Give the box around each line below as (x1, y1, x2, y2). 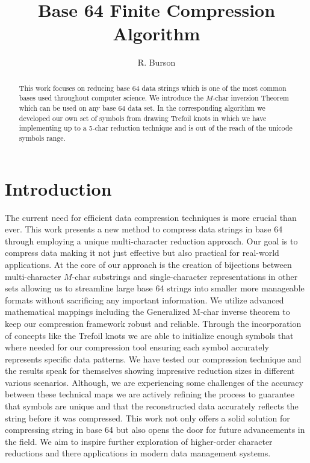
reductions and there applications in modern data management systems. (5, 447, 271, 459)
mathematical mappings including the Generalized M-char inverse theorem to (5, 305, 290, 318)
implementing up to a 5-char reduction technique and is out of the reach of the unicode (19, 123, 293, 133)
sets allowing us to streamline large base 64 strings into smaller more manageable (5, 282, 305, 294)
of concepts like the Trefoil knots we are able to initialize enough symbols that (5, 329, 294, 341)
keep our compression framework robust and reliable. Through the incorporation (5, 317, 302, 329)
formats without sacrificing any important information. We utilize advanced (5, 293, 284, 306)
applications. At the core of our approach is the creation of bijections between (5, 258, 292, 270)
